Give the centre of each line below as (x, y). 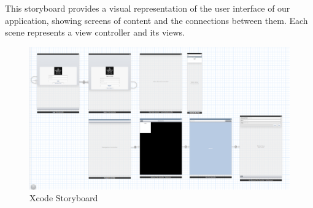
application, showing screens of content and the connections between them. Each (156, 20)
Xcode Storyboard (64, 198)
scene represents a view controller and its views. (95, 32)
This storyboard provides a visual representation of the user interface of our (148, 8)
